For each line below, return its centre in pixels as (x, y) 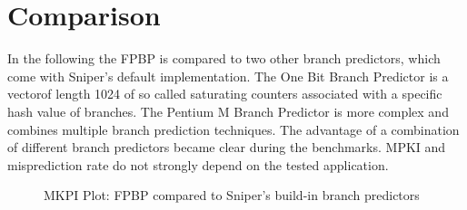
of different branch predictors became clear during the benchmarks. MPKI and (227, 147)
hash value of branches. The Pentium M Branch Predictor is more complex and (228, 111)
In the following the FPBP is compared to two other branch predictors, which (224, 58)
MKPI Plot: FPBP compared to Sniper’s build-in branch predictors (232, 195)
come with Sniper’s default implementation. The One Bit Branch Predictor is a (228, 76)
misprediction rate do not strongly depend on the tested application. (198, 164)
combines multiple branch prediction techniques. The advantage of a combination (233, 129)
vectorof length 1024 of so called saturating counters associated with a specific (225, 94)
